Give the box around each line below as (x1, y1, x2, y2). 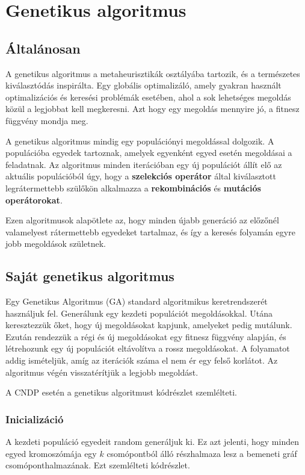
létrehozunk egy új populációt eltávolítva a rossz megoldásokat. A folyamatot (5, 342, 290, 355)
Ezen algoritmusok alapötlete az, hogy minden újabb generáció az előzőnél (5, 214, 279, 226)
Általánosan (5, 39, 81, 57)
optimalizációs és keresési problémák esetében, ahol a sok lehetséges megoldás (5, 90, 291, 103)
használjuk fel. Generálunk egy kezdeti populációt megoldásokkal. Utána (5, 306, 273, 319)
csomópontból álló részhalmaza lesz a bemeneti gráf (106, 447, 297, 459)
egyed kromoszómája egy (5, 447, 97, 459)
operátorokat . (5, 193, 63, 206)
